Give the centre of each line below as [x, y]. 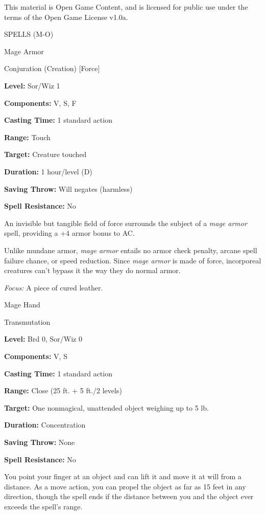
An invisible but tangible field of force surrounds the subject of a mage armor [126, 223]
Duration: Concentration [45, 425]
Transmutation [27, 321]
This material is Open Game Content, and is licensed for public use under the [126, 7]
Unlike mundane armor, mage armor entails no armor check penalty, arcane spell [131, 250]
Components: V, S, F [40, 103]
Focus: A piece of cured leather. [54, 287]
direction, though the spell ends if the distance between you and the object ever [129, 496]
